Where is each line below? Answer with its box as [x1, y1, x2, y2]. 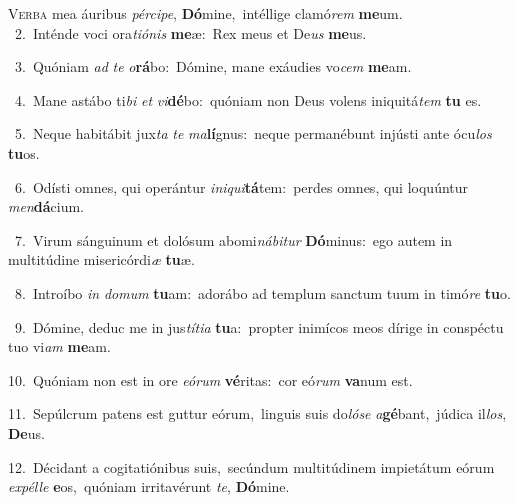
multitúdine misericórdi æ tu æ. [8, 249, 195, 270]
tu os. [8, 142, 40, 163]
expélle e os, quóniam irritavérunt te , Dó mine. [8, 476, 290, 497]
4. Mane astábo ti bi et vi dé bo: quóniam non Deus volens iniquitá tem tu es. [14, 89, 482, 110]
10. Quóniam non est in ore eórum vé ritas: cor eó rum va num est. [8, 369, 413, 390]
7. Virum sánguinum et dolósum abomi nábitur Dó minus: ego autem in [14, 229, 453, 250]
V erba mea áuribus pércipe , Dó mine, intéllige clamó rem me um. [8, 3, 403, 23]
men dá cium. [8, 196, 84, 217]
